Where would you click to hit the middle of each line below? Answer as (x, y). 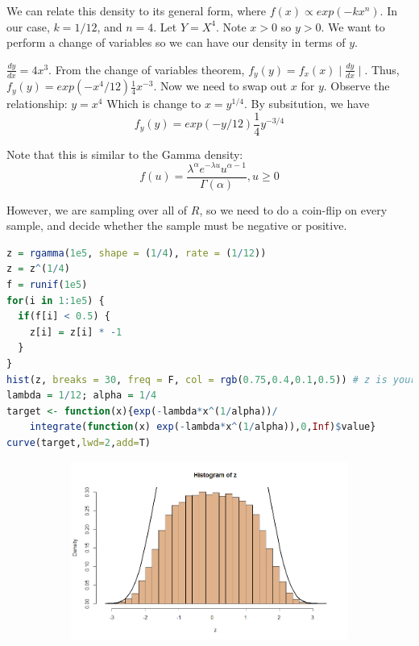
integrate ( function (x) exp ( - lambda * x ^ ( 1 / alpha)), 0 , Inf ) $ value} (203, 427)
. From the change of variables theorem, (147, 69)
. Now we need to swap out (220, 86)
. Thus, (382, 69)
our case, (28, 26)
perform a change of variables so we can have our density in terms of (176, 42)
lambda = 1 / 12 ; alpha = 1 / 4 (82, 396)
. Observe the (357, 86)
